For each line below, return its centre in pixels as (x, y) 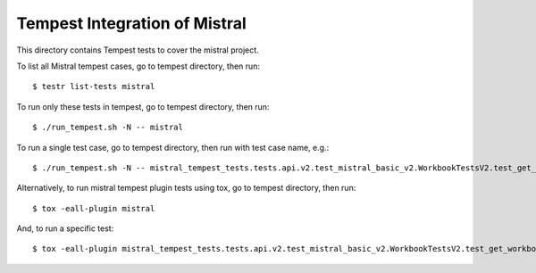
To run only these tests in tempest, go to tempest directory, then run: (143, 106)
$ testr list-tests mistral (94, 87)
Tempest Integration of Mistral (132, 23)
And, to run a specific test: (65, 228)
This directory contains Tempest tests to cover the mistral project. (138, 50)
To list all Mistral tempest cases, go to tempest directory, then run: (138, 66)
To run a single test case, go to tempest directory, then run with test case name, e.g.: (173, 147)
